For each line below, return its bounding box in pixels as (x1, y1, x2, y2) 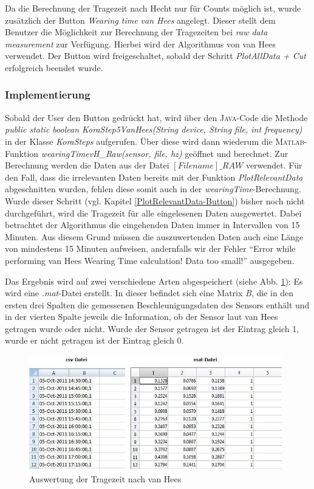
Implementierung (5, 87, 90, 102)
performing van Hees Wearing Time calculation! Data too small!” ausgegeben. (5, 254, 295, 266)
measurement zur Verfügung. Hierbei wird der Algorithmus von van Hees (5, 37, 276, 50)
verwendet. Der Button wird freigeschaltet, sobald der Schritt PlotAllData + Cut (5, 49, 306, 62)
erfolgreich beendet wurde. (5, 61, 103, 74)
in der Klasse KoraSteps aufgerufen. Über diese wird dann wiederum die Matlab (5, 134, 304, 147)
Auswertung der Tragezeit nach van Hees (29, 472, 182, 485)
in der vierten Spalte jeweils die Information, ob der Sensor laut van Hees (5, 310, 278, 323)
